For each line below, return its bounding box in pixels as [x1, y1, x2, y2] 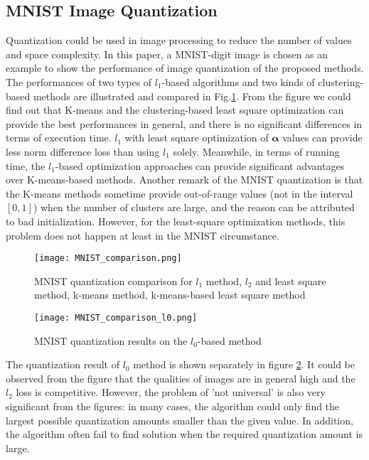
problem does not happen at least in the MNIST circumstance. [6, 228, 279, 242]
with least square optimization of [124, 130, 269, 145]
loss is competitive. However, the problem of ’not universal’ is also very [16, 385, 326, 400]
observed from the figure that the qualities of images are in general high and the [6, 370, 355, 385]
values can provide [282, 130, 363, 145]
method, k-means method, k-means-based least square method [34, 287, 306, 302]
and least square [255, 273, 326, 288]
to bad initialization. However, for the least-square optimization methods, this [6, 213, 346, 228]
